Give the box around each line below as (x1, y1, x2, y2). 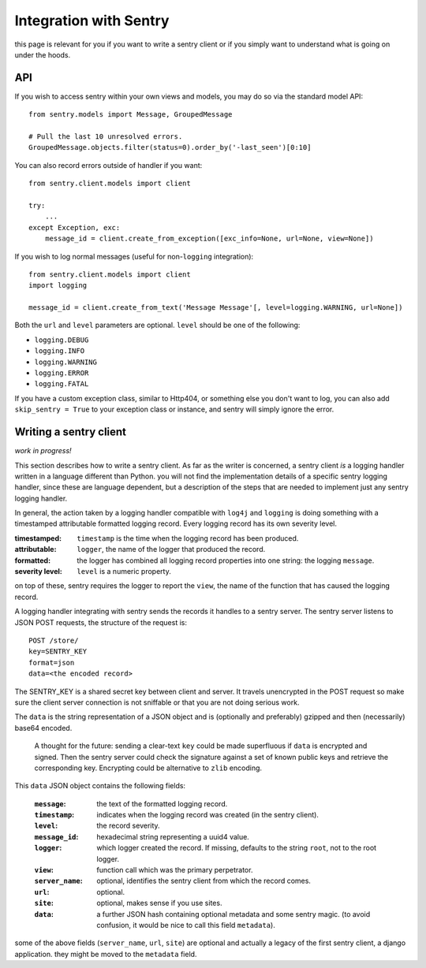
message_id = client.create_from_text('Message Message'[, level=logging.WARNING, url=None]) (28, 303, 403, 312)
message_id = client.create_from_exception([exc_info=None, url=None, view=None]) (44, 234, 374, 244)
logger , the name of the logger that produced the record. (77, 545, 266, 554)
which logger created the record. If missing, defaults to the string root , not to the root (96, 843, 377, 853)
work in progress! (14, 446, 72, 456)
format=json (28, 658, 75, 667)
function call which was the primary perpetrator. (96, 866, 253, 875)
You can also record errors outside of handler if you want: (14, 160, 203, 169)
